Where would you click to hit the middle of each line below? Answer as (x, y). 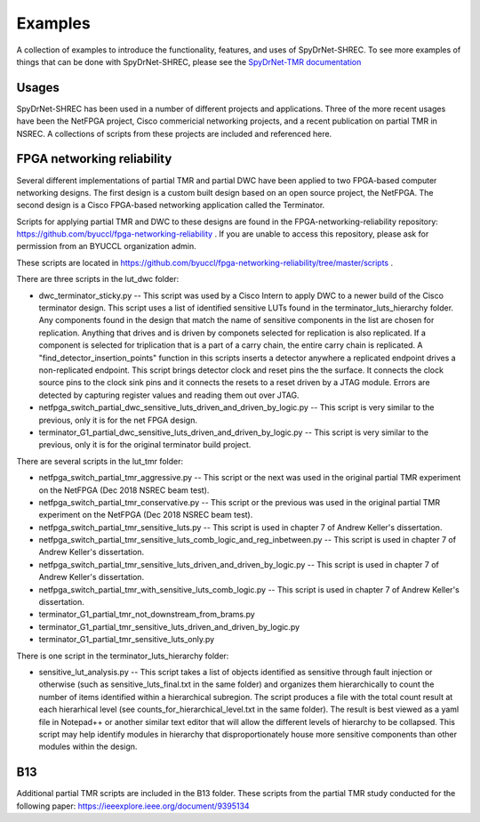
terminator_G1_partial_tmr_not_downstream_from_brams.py (147, 615)
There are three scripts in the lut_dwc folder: (98, 279)
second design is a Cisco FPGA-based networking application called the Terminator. (171, 205)
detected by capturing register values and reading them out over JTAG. (169, 395)
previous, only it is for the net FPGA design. (118, 420)
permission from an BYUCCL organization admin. (107, 246)
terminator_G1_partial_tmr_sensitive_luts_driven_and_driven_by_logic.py (169, 626)
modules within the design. (88, 746)
